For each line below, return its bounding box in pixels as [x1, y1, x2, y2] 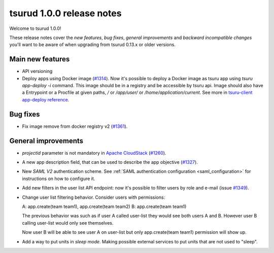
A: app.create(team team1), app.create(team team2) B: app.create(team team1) [22, 203, 187, 209]
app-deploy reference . [22, 96, 70, 102]
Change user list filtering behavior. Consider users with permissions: [22, 194, 165, 200]
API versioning [22, 68, 53, 75]
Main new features [9, 55, 70, 63]
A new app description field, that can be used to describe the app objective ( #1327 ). [22, 159, 198, 165]
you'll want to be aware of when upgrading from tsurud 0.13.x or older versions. [9, 42, 176, 48]
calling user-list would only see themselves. [22, 220, 114, 226]
